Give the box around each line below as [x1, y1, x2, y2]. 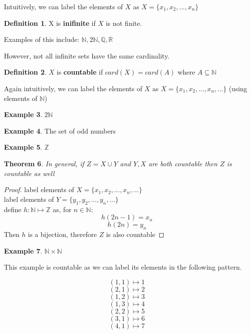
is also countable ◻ [106, 229, 165, 239]
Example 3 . [4, 109, 42, 119]
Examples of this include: [4, 34, 80, 44]
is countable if [57, 67, 103, 77]
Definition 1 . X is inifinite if [4, 18, 96, 28]
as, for [53, 204, 72, 214]
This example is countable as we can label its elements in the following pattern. [4, 262, 242, 272]
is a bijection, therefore [28, 229, 97, 239]
